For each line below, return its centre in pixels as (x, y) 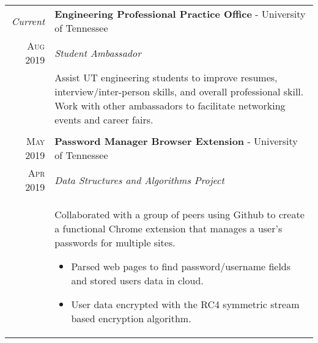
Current (28, 21)
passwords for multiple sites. (115, 242)
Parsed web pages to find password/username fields (181, 266)
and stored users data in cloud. (137, 280)
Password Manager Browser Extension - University (176, 141)
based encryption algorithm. (131, 318)
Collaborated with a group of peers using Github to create (179, 214)
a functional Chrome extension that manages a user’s (168, 228)
